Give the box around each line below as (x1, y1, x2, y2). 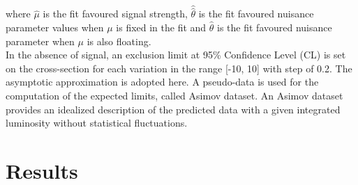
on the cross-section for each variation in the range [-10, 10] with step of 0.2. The (6, 61, 352, 75)
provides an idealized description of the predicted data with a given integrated (6, 102, 341, 116)
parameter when (6, 33, 75, 48)
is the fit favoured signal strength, (43, 6, 188, 21)
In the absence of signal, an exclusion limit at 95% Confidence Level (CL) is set (6, 47, 346, 62)
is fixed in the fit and (116, 20, 207, 35)
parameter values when (6, 20, 104, 35)
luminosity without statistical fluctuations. (6, 115, 188, 130)
